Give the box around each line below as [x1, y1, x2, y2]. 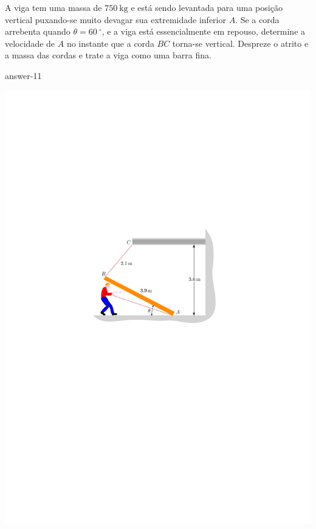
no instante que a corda [66, 36, 154, 49]
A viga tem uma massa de [5, 1, 102, 13]
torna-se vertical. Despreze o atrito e [172, 36, 309, 49]
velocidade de [5, 36, 55, 49]
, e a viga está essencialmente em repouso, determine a [101, 25, 306, 38]
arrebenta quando [5, 25, 70, 38]
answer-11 [5, 69, 42, 81]
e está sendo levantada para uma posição [131, 1, 283, 13]
